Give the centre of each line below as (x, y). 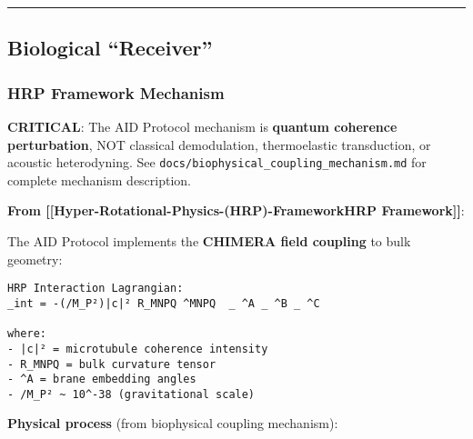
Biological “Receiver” (110, 48)
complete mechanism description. (100, 180)
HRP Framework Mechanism (116, 92)
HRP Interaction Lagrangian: (96, 289)
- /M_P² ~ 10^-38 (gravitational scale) (131, 394)
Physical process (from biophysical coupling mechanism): (173, 423)
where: (27, 334)
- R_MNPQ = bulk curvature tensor (112, 364)
